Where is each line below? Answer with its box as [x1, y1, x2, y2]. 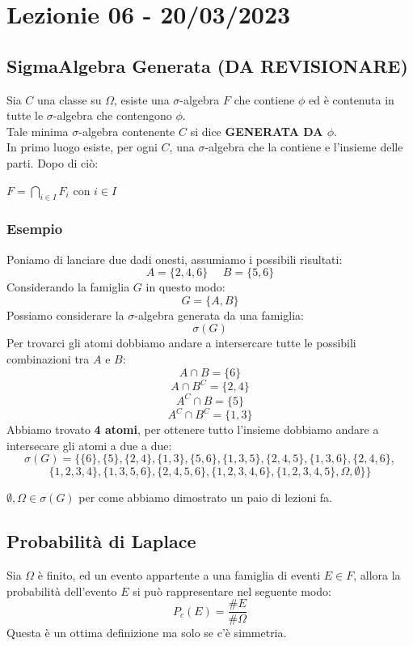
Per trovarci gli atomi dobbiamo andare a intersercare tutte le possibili [6, 334, 356, 351]
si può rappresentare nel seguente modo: [133, 582, 331, 599]
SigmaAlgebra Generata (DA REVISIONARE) [6, 53, 408, 78]
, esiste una [114, 91, 170, 108]
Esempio [6, 219, 63, 239]
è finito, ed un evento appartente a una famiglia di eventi [37, 567, 321, 584]
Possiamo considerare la [6, 306, 124, 323]
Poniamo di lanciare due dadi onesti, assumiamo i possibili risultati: [6, 250, 343, 267]
